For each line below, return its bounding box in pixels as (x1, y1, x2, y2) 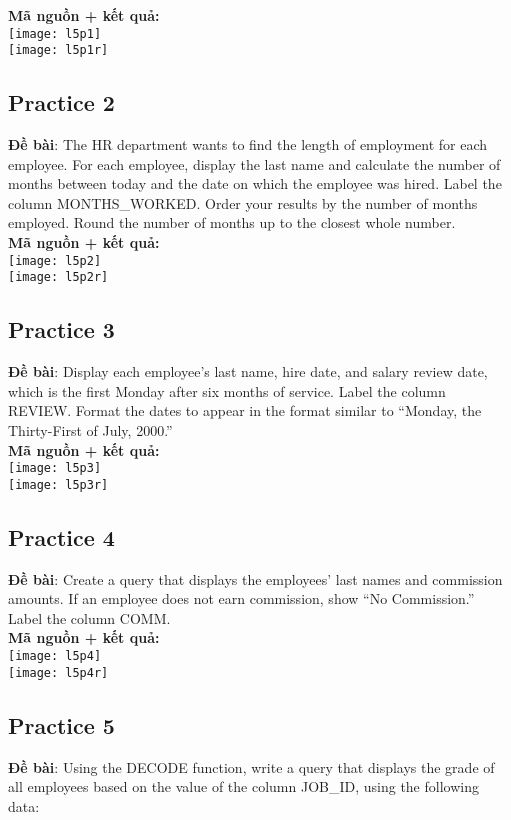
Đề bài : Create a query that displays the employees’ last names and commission (8, 568, 503, 589)
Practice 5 (8, 709, 115, 740)
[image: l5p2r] (8, 270, 109, 285)
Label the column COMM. (8, 607, 171, 628)
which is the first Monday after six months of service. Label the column (8, 380, 446, 401)
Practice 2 (8, 87, 115, 118)
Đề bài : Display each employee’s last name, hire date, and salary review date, (8, 361, 488, 382)
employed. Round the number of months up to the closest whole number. (8, 212, 456, 233)
